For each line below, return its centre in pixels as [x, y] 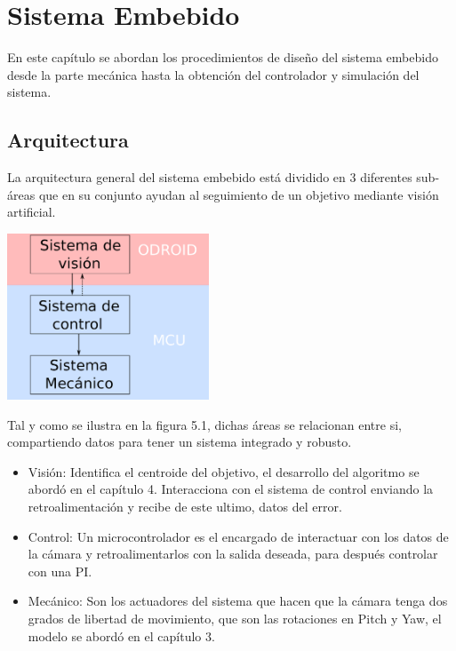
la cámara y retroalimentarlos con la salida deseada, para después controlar [233, 554]
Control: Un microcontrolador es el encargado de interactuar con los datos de [238, 536]
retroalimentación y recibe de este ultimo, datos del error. [185, 506]
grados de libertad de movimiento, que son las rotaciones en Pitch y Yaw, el [235, 618]
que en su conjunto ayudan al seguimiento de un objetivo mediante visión [239, 194]
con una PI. [60, 571]
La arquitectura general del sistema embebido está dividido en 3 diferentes [210, 177]
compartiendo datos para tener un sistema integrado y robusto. [180, 442]
